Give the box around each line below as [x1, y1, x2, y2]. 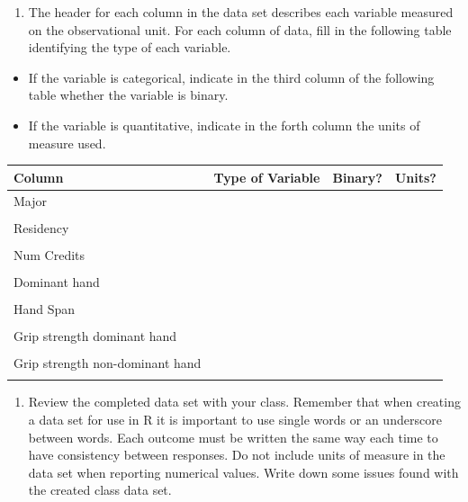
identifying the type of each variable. [28, 38, 231, 57]
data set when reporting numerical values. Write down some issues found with [28, 462, 459, 481]
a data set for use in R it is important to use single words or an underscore [28, 410, 442, 428]
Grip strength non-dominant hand [13, 354, 202, 372]
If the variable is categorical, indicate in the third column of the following [28, 67, 435, 86]
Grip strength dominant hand [13, 326, 177, 345]
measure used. [28, 133, 106, 152]
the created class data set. [28, 480, 172, 499]
